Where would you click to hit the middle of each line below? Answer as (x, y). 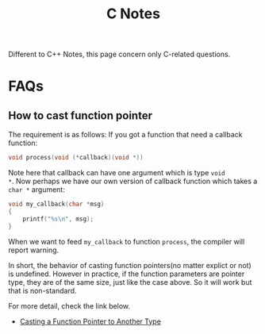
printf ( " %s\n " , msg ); (58, 219)
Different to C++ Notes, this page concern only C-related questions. (119, 54)
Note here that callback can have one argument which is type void (117, 173)
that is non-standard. (42, 290)
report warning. (34, 250)
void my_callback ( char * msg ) (56, 204)
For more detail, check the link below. (69, 305)
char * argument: (36, 190)
